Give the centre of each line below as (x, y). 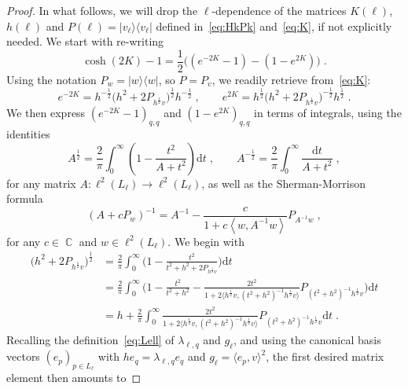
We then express (46, 113)
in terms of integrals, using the (328, 113)
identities (28, 134)
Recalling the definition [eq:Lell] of (90, 340)
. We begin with (206, 241)
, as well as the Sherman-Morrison (284, 183)
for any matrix (41, 183)
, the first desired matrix (325, 356)
